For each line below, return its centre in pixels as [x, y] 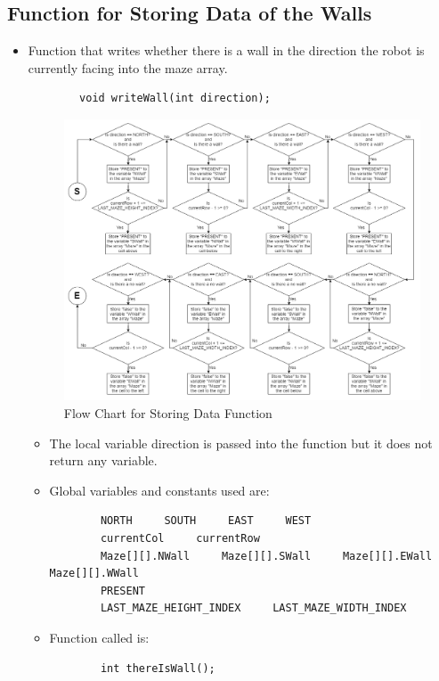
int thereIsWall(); [158, 668]
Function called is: [99, 637]
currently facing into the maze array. [128, 67]
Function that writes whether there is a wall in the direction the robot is [226, 50]
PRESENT [122, 591]
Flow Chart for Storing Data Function [168, 412]
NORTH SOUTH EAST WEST [206, 521]
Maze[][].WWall [94, 574]
